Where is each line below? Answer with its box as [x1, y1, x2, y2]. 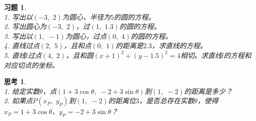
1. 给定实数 [4, 86, 40, 96]
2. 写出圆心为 [4, 21, 47, 31]
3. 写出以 [4, 30, 33, 41]
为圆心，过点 [65, 30, 107, 41]
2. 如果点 [4, 95, 33, 106]
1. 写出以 [4, 11, 33, 22]
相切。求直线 [180, 50, 222, 60]
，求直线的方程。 [152, 40, 207, 51]
